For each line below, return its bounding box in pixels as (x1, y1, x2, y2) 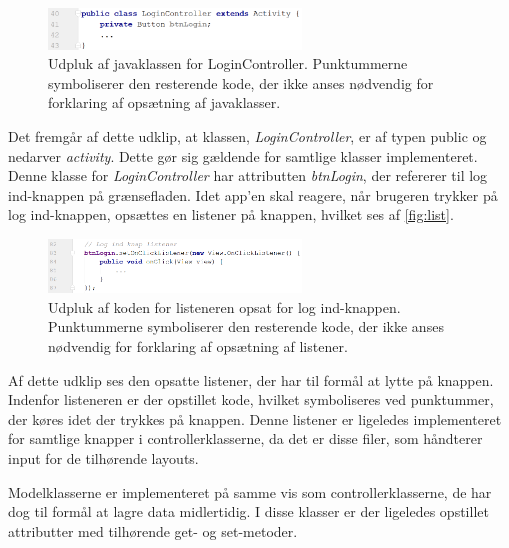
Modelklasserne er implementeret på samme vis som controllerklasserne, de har (8, 481, 492, 502)
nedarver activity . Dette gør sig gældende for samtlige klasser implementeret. (8, 145, 478, 166)
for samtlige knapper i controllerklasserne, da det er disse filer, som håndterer (8, 428, 483, 449)
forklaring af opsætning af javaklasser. (48, 92, 281, 113)
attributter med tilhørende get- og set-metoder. (8, 520, 298, 541)
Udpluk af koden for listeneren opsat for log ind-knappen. (48, 296, 401, 317)
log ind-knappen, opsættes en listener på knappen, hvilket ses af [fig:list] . (8, 204, 454, 225)
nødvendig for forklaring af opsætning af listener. (48, 336, 348, 357)
